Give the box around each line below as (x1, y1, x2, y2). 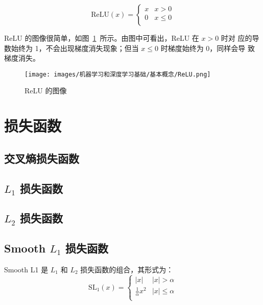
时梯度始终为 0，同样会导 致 (160, 42, 255, 53)
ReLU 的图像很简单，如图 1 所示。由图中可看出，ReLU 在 (4, 33, 199, 43)
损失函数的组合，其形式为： (80, 264, 174, 274)
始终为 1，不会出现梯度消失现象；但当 (11, 42, 139, 53)
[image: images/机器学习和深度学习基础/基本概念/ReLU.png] (25, 70, 211, 78)
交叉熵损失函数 (4, 150, 79, 166)
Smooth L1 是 (4, 264, 49, 274)
